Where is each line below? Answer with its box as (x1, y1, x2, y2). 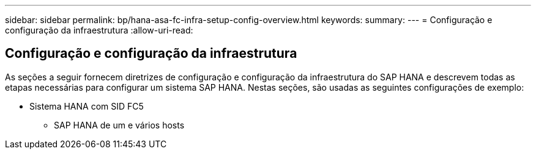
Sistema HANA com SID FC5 (29, 100, 144, 111)
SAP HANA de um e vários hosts (54, 119, 185, 130)
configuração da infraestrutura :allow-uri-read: (5, 25, 193, 35)
